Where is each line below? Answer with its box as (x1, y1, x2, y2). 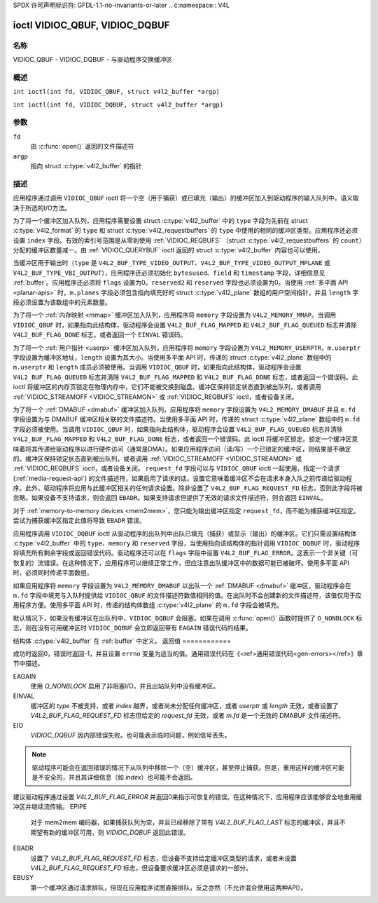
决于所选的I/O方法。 (13, 203, 71, 212)
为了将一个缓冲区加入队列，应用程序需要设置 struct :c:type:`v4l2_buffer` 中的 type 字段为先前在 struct (13, 216, 308, 224)
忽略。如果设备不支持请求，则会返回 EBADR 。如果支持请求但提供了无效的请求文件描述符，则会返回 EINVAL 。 (13, 494, 327, 502)
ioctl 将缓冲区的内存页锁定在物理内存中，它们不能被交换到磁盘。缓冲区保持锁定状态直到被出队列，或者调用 (13, 383, 321, 391)
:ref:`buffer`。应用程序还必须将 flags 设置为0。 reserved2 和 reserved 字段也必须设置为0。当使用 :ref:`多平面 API (13, 278, 349, 287)
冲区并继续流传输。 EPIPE (13, 803, 87, 811)
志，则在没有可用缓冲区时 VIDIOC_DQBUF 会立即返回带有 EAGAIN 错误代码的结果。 (13, 624, 252, 632)
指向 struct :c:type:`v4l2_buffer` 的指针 (30, 162, 142, 170)
